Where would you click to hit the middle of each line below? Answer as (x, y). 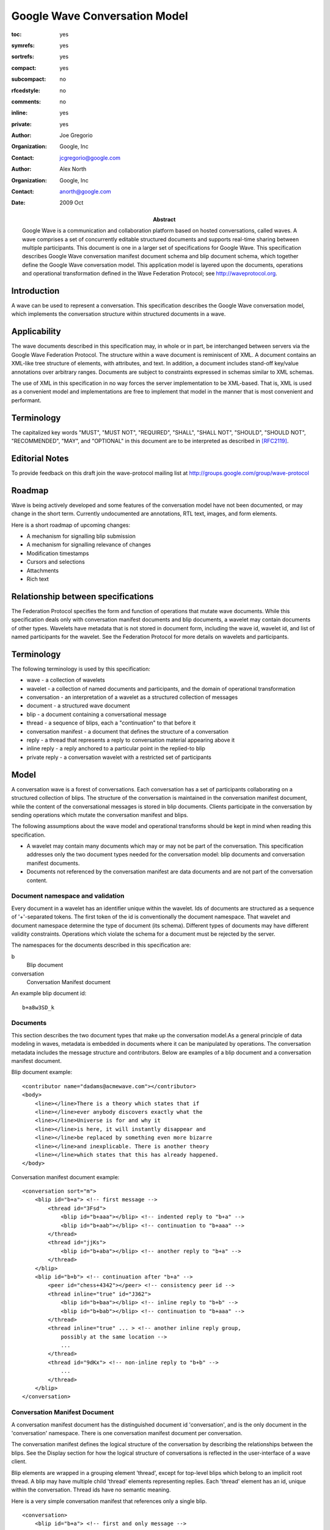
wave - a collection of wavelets (66, 680)
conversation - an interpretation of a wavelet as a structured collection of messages (132, 697)
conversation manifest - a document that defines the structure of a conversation (128, 731)
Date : (18, 203)
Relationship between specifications (82, 596)
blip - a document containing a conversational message (97, 714)
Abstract (164, 219)
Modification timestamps (58, 553)
